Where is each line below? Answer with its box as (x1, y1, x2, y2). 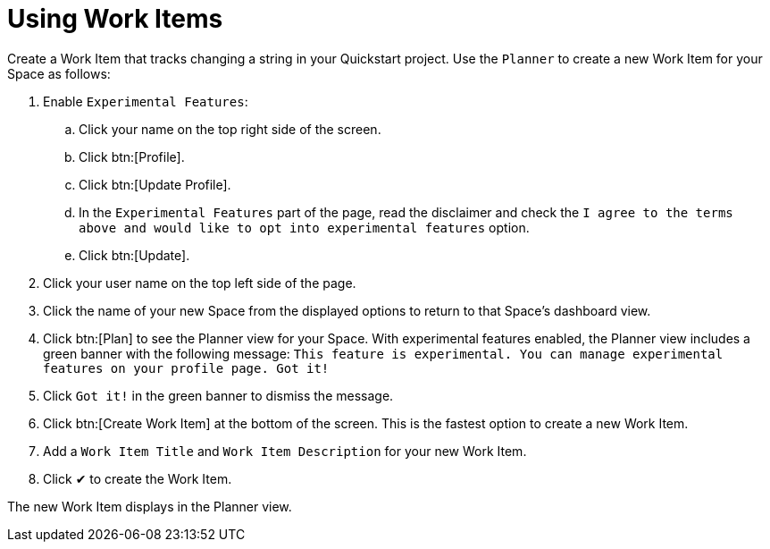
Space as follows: (7, 65, 111, 81)
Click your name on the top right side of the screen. (79, 121, 381, 137)
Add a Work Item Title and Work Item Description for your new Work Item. (43, 443, 527, 459)
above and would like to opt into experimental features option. (79, 219, 530, 235)
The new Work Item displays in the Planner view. (7, 498, 292, 514)
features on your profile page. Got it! (43, 360, 330, 376)
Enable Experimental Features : (43, 93, 248, 109)
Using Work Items (7, 4, 223, 34)
